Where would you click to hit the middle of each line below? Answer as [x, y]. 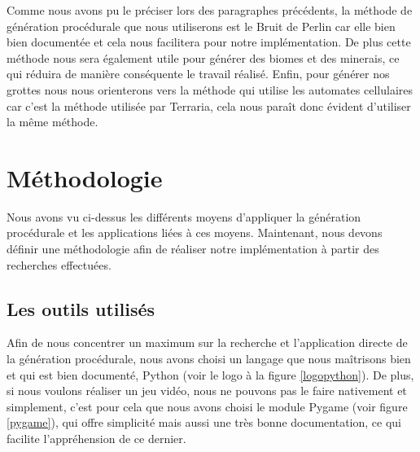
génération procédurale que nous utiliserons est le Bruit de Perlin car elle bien [201, 26]
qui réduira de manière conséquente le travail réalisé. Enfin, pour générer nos [198, 74]
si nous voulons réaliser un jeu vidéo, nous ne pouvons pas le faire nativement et [207, 391]
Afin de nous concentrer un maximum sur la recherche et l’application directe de [207, 342]
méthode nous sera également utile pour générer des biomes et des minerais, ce [203, 57]
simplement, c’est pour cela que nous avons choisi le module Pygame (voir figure [207, 406]
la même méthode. [52, 122]
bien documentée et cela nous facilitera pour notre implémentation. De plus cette [209, 42]
